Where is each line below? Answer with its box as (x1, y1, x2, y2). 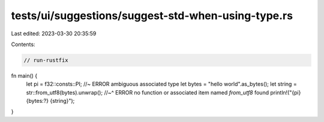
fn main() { (11, 72, 38, 79)
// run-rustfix (23, 57, 68, 63)
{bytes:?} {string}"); (26, 97, 75, 105)
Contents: (11, 41, 35, 48)
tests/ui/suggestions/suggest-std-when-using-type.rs (11, 9, 293, 22)
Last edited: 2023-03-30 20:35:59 (11, 30, 97, 37)
